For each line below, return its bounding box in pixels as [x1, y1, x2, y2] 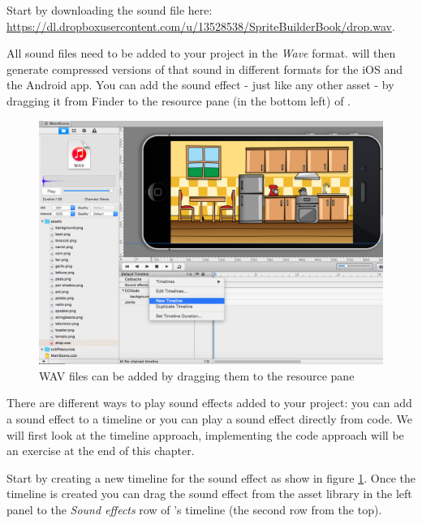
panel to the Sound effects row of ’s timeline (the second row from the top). [6, 500, 382, 518]
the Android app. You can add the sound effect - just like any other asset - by [6, 76, 394, 93]
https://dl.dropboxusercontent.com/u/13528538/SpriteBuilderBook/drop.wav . [6, 17, 395, 34]
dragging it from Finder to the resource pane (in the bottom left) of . [6, 92, 351, 109]
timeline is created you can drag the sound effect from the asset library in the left [6, 485, 412, 502]
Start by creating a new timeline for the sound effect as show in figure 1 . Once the [6, 469, 416, 486]
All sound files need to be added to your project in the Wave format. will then [6, 45, 396, 62]
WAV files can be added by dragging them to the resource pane [39, 367, 355, 384]
